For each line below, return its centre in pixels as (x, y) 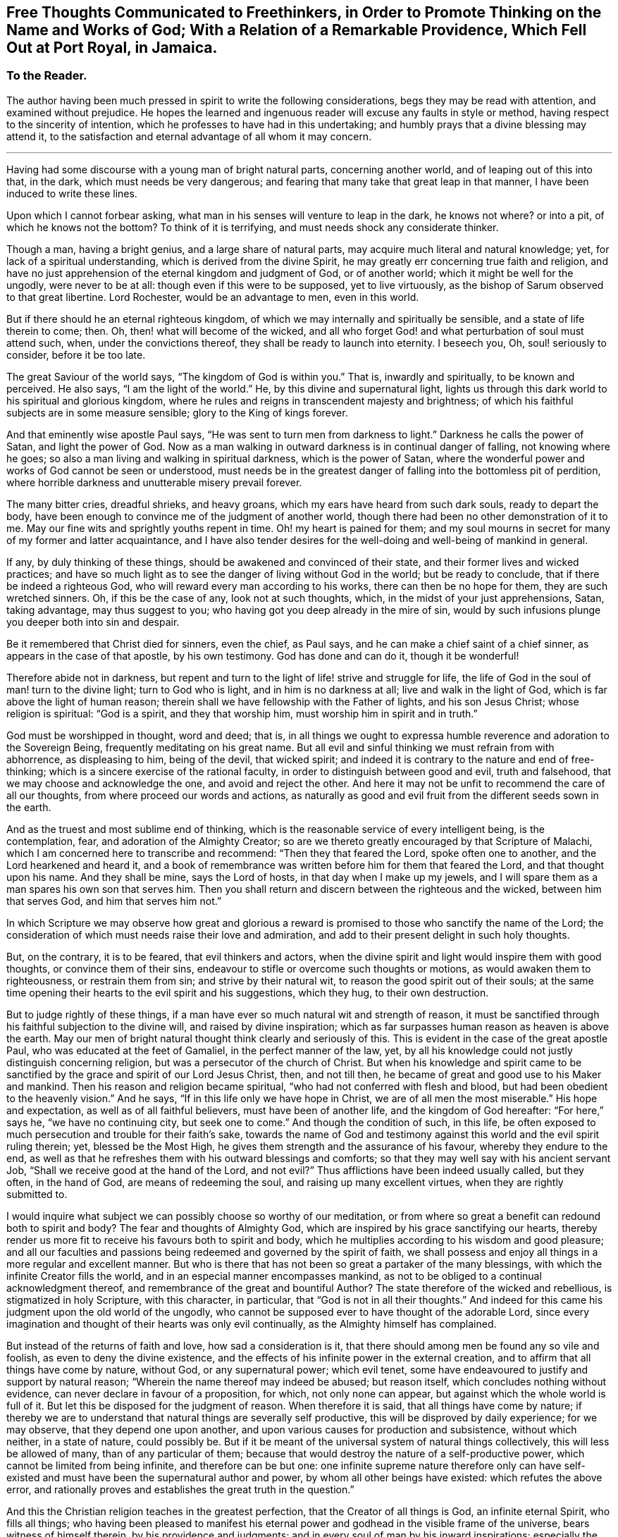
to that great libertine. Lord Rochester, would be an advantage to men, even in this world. (213, 297)
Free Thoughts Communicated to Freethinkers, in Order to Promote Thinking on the (304, 12)
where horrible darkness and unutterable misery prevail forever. (154, 482)
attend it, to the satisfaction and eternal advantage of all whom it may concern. (189, 136)
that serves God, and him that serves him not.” (114, 901)
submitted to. (37, 1194)
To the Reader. (47, 76)
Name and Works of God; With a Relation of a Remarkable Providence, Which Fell (297, 30)
